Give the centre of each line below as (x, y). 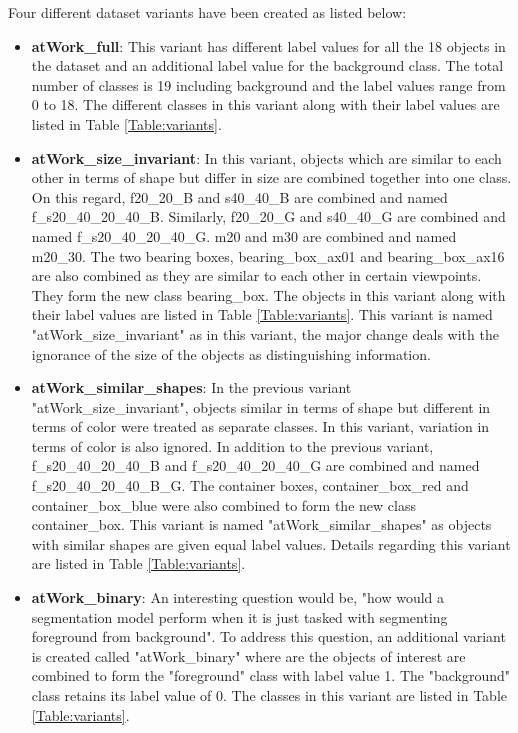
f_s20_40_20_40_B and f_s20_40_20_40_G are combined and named (255, 465)
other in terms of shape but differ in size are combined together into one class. (271, 177)
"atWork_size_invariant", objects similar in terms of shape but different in (261, 406)
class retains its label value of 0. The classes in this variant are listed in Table (269, 695)
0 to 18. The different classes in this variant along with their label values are (265, 104)
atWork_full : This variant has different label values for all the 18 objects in (268, 45)
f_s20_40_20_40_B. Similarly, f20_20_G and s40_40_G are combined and (268, 216)
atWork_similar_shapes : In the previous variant (191, 387)
